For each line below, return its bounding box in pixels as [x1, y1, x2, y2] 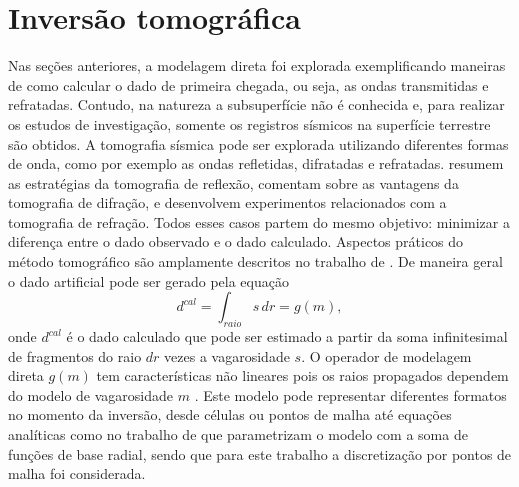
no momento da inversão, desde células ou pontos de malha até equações [8, 404, 452, 425]
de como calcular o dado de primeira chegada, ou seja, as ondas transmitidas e [8, 74, 489, 95]
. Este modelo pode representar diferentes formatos [194, 384, 507, 405]
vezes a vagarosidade [164, 345, 290, 366]
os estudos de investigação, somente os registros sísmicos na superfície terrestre [8, 113, 491, 134]
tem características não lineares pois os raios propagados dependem [96, 365, 509, 386]
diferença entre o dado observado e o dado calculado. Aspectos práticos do [8, 231, 464, 252]
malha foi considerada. [8, 463, 146, 484]
